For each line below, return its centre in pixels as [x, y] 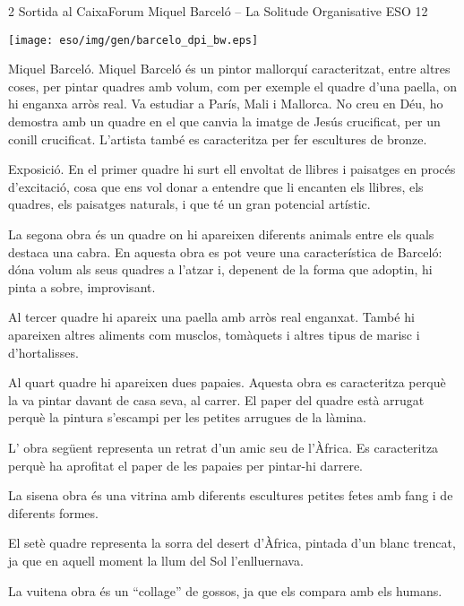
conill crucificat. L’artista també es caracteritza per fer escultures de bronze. [218, 139]
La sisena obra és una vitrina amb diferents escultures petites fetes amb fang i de [231, 495]
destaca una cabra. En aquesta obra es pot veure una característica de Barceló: [225, 251]
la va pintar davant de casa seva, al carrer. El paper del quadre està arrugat [216, 399]
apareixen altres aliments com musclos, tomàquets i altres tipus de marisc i [214, 334]
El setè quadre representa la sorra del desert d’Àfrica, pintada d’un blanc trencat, [232, 543]
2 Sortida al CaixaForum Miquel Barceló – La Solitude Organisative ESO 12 [218, 11]
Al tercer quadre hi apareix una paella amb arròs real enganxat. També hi [211, 317]
